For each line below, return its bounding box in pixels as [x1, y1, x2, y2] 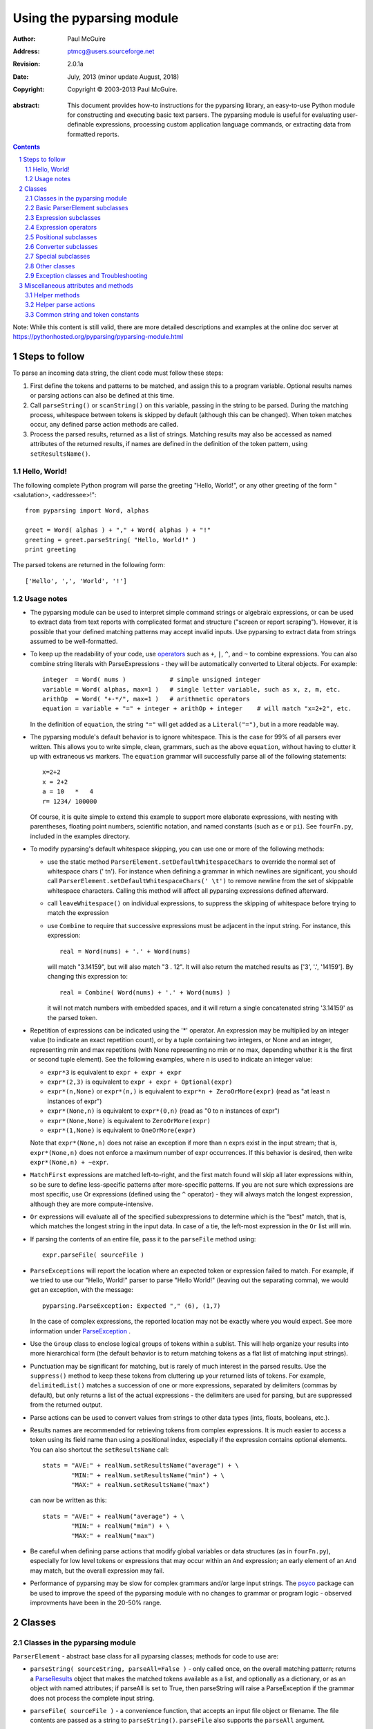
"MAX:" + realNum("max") [71, 1532, 155, 1540]
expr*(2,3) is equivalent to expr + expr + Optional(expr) [47, 1078, 233, 1086]
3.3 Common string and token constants [25, 310, 140, 318]
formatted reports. [67, 130, 119, 138]
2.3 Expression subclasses [25, 213, 102, 221]
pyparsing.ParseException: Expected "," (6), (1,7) [42, 1302, 221, 1310]
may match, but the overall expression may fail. [30, 1566, 164, 1575]
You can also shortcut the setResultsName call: [30, 1445, 169, 1454]
